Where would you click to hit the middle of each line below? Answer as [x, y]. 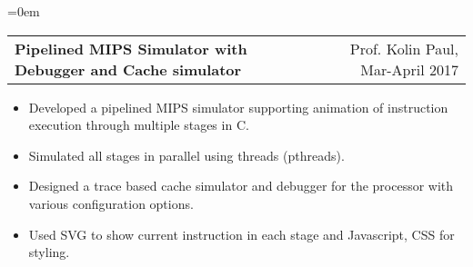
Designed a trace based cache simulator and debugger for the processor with [241, 186]
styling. [49, 252]
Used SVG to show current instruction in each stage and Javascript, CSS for [242, 234]
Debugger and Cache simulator [128, 69]
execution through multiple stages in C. [139, 125]
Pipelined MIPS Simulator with [131, 48]
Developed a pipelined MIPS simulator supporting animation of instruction [238, 107]
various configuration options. [111, 203]
